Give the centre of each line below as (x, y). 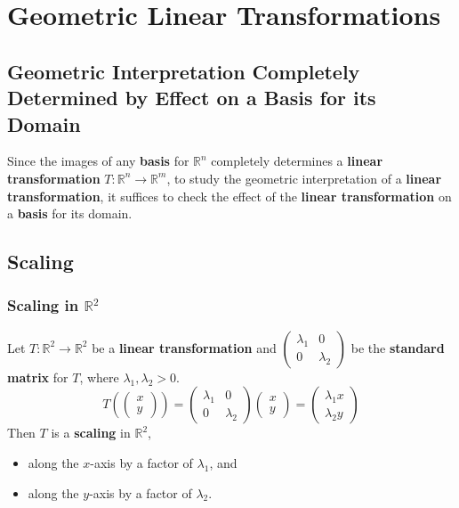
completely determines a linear (297, 161)
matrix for (38, 377)
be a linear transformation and (184, 347)
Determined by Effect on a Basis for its (192, 98)
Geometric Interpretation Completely (184, 71)
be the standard (398, 347)
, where (99, 377)
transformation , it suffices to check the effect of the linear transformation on (229, 196)
